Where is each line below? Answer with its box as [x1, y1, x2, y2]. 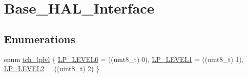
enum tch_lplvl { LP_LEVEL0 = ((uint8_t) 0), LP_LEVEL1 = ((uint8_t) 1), [4, 54, 244, 64]
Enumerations [4, 31, 76, 46]
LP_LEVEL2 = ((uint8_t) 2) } [4, 63, 100, 74]
